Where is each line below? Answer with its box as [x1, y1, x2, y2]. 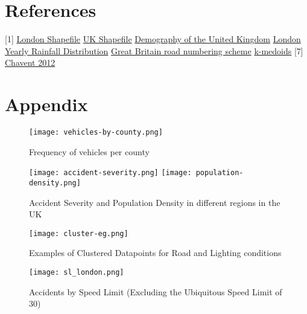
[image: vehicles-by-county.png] [29, 128, 163, 137]
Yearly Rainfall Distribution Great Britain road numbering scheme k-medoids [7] [5, 44, 303, 57]
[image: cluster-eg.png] [29, 229, 128, 238]
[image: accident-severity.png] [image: [29, 168, 192, 178]
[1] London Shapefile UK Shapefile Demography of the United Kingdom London [5, 33, 301, 45]
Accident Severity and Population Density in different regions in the [29, 196, 280, 208]
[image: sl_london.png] [29, 268, 124, 277]
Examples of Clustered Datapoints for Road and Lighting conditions [29, 246, 282, 259]
